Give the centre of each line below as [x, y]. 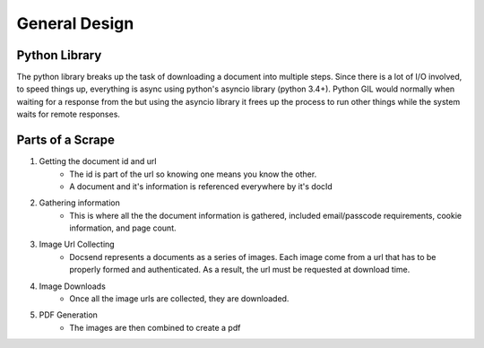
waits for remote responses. [69, 114]
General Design [75, 23]
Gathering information [79, 203]
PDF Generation [69, 315]
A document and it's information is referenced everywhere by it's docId [201, 186]
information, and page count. [123, 228]
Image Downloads [73, 286]
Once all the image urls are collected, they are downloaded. [179, 299]
